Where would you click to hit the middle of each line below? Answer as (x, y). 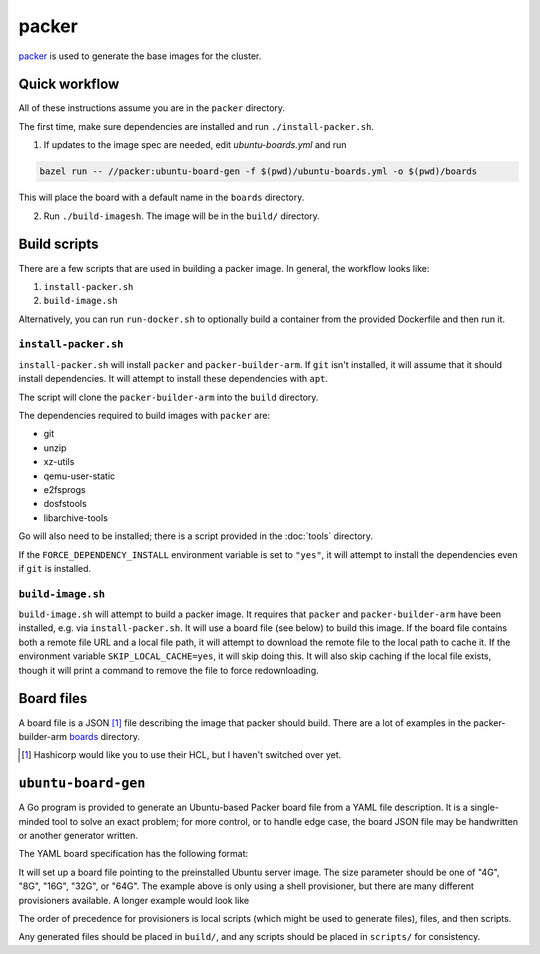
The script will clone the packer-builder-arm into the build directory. (168, 397)
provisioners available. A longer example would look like (134, 900)
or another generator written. (78, 835)
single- (485, 807)
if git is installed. (55, 568)
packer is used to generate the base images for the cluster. (140, 56)
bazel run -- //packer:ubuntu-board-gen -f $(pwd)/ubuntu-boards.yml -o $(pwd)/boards (258, 171)
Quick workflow (69, 84)
